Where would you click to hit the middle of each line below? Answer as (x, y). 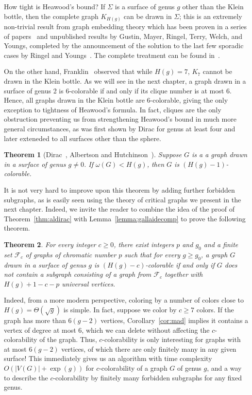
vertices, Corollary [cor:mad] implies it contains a (175, 320)
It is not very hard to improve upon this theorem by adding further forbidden (119, 190)
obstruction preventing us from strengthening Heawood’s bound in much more (120, 119)
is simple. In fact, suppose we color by (120, 309)
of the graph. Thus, (68, 339)
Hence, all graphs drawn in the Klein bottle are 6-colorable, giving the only (116, 100)
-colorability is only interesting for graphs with (171, 339)
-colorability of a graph (133, 368)
